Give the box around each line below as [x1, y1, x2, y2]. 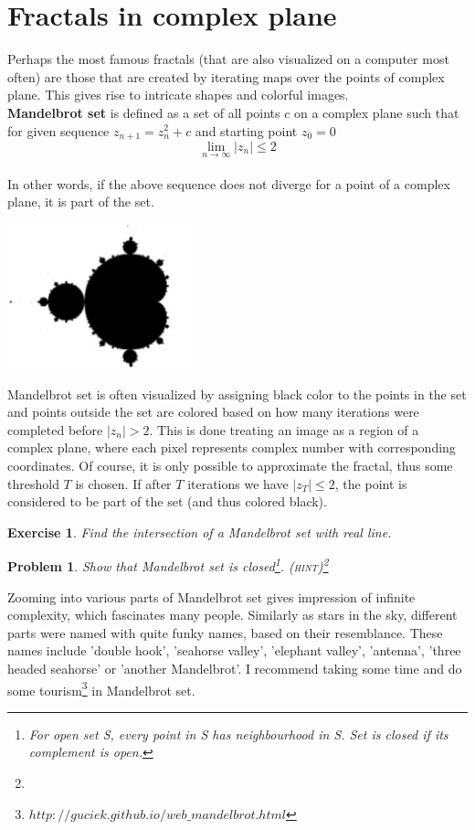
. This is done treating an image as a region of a [149, 420, 419, 439]
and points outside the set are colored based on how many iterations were [7, 402, 419, 421]
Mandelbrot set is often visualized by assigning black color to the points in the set [7, 384, 467, 403]
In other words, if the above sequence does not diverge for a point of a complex [7, 174, 450, 193]
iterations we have [187, 474, 289, 493]
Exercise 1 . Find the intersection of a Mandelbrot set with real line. [7, 522, 392, 541]
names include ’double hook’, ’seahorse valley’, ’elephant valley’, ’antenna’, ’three [7, 641, 461, 660]
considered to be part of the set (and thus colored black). [7, 492, 327, 511]
